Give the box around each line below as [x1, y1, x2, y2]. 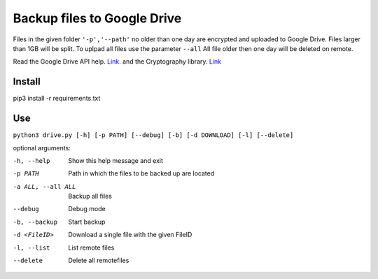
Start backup [68, 217, 106, 226]
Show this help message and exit [68, 156, 164, 164]
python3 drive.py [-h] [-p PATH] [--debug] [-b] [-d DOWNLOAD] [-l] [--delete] [13, 131, 294, 139]
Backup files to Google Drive [13, 10, 182, 26]
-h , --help [13, 157, 50, 164]
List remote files [68, 243, 115, 252]
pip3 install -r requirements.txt [13, 94, 101, 103]
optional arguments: [13, 143, 71, 152]
